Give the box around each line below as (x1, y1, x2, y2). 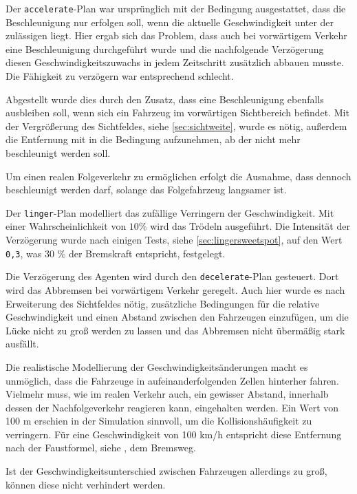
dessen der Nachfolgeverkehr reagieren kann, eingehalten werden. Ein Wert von (6, 400, 339, 414)
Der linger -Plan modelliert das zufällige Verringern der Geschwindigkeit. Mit (6, 205, 334, 219)
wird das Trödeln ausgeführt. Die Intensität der (150, 219, 350, 233)
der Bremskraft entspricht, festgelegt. (68, 246, 226, 260)
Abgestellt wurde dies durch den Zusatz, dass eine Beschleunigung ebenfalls (6, 92, 324, 106)
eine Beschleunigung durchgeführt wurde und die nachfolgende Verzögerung (6, 41, 324, 56)
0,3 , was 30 (6, 246, 54, 260)
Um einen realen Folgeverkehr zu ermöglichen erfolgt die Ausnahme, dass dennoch (6, 169, 351, 183)
